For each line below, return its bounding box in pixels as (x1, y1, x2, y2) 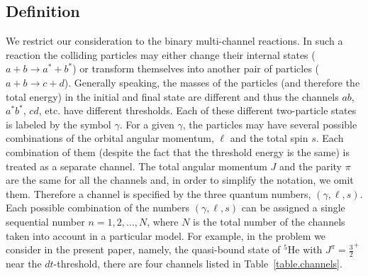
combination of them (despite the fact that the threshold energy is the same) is (6, 144, 350, 159)
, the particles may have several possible (182, 116, 357, 131)
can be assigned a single (241, 200, 345, 215)
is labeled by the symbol (6, 116, 111, 131)
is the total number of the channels (193, 214, 345, 228)
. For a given (119, 116, 174, 131)
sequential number (6, 214, 85, 228)
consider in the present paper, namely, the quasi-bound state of (6, 242, 281, 257)
